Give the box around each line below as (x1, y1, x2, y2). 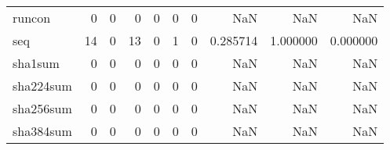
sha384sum (13, 122, 72, 140)
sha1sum (13, 54, 60, 72)
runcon (13, 9, 51, 27)
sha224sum (13, 77, 72, 95)
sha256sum (13, 99, 72, 117)
